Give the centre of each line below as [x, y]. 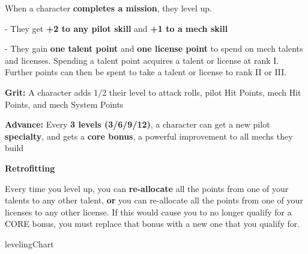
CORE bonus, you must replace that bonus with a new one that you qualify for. [152, 224]
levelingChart [29, 243]
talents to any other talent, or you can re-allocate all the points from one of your [154, 200]
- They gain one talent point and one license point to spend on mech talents [154, 48]
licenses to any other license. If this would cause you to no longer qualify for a [148, 212]
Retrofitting [30, 168]
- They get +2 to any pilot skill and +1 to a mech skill [116, 28]
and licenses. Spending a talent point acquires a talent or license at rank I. [142, 60]
